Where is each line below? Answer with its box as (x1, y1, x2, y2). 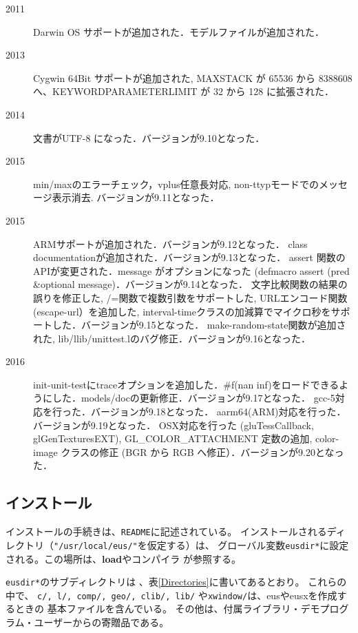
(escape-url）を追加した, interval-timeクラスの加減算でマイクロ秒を (33, 304, 331, 318)
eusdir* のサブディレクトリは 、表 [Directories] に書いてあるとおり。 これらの (6, 574, 347, 589)
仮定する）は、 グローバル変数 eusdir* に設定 (147, 537, 349, 552)
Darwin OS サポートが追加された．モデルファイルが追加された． (33, 24, 324, 39)
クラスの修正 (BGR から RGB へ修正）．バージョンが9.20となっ (61, 444, 344, 459)
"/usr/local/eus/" (54, 541, 138, 551)
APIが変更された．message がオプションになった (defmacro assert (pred (33, 263, 350, 278)
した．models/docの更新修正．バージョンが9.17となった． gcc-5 (52, 391, 335, 405)
